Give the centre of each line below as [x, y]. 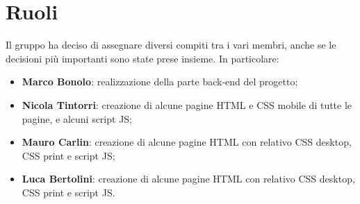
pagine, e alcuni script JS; [77, 118]
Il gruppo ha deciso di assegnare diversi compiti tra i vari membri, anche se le [171, 45]
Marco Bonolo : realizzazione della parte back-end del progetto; [160, 82]
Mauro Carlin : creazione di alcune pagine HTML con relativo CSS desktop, [187, 142]
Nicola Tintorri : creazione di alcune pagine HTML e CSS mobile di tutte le [187, 104]
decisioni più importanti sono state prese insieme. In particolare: [142, 58]
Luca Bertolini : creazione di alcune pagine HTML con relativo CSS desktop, [188, 179]
